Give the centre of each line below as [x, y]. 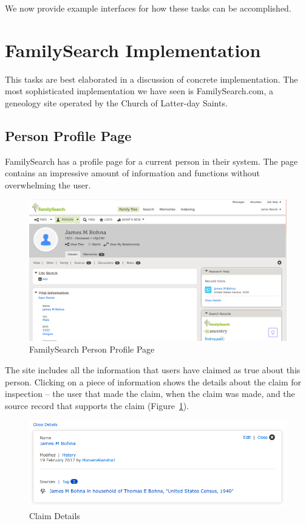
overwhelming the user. [48, 184]
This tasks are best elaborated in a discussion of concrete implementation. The [151, 79]
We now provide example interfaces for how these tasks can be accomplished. [148, 8]
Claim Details [55, 515]
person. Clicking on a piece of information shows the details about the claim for [153, 381]
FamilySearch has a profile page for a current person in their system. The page [151, 161]
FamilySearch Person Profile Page [92, 349]
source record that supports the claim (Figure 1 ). [97, 405]
